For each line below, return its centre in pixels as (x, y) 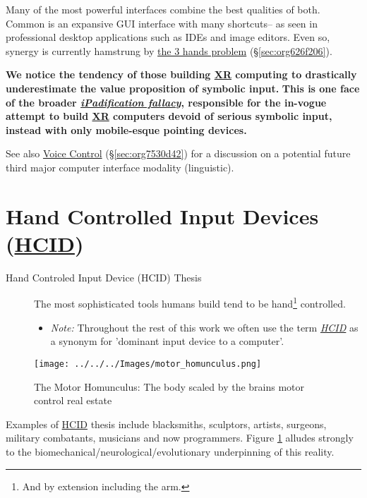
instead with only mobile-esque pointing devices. (126, 129)
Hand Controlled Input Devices (162, 215)
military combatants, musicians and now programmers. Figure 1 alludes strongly (180, 438)
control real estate (73, 400)
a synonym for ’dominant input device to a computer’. (167, 341)
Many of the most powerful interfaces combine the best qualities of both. (163, 9)
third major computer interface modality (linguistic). (120, 167)
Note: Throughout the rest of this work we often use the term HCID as (204, 327)
